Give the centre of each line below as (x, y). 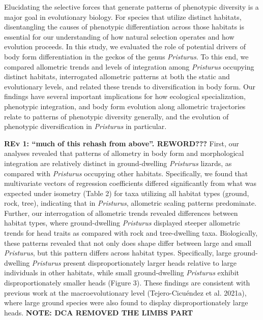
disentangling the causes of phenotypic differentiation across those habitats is (124, 27)
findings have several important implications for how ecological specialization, (125, 96)
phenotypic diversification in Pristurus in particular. (85, 126)
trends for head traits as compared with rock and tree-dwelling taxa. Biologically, (131, 233)
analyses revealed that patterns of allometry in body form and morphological (124, 153)
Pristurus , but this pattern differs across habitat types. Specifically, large (118, 253)
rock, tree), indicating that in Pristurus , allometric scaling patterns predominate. (130, 203)
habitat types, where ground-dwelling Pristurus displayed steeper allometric (122, 223)
